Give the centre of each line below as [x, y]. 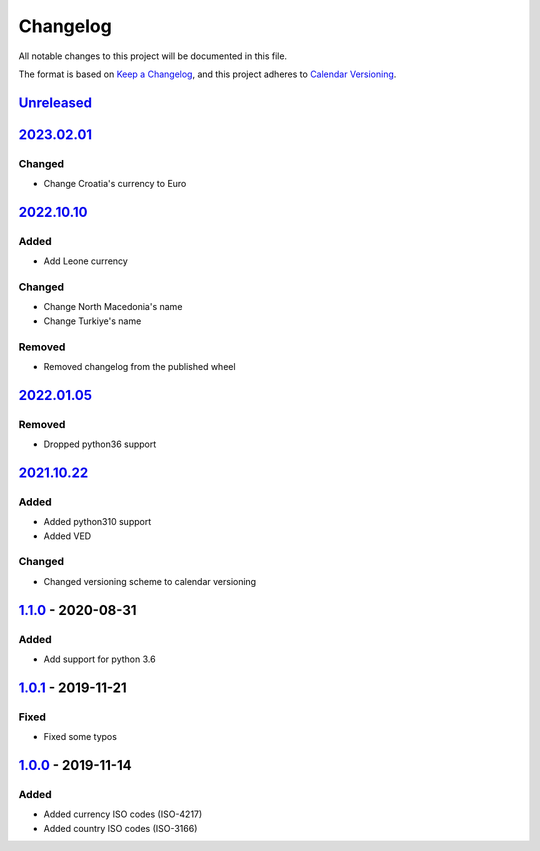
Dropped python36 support [100, 444]
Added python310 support [97, 522]
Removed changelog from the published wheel [139, 366]
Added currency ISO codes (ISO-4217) [123, 814]
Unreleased [55, 102]
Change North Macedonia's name [113, 307]
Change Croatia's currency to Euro [115, 184]
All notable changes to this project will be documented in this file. [153, 56]
